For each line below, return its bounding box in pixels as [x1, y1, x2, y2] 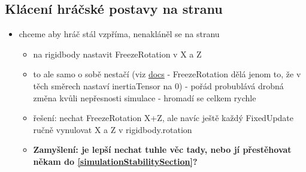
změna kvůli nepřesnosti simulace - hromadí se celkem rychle [33, 91, 256, 104]
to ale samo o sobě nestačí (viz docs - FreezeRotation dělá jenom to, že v [33, 68, 301, 80]
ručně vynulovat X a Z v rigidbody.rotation [33, 123, 192, 135]
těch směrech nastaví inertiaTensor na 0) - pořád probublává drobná [33, 79, 284, 92]
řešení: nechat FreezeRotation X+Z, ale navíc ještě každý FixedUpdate [33, 111, 293, 124]
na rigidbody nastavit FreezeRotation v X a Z [33, 47, 202, 60]
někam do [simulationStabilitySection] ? [33, 155, 198, 167]
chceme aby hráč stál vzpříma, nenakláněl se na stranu [19, 28, 220, 40]
